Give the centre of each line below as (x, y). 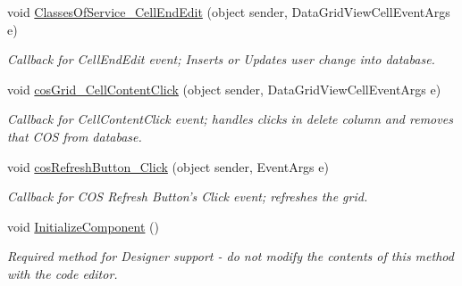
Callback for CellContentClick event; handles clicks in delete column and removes (230, 119)
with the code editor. (63, 273)
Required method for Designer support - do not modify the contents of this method (231, 256)
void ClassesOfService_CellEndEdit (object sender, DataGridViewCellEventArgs (229, 12)
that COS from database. (75, 136)
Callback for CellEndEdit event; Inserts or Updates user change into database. (221, 59)
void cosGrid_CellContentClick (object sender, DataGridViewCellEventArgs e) (224, 89)
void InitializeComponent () (83, 226)
